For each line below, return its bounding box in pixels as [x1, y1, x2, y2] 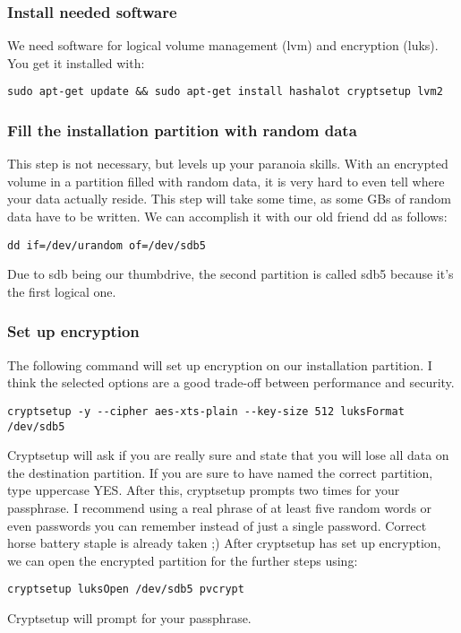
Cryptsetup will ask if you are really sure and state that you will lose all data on [7, 446, 449, 464]
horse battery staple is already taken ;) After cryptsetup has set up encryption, [7, 533, 441, 552]
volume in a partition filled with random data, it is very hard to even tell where [7, 171, 445, 190]
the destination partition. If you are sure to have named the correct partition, [7, 463, 433, 481]
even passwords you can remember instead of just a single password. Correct [7, 516, 427, 534]
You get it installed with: [7, 53, 145, 72]
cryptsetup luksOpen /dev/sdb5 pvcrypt [7, 583, 244, 596]
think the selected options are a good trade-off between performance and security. [7, 373, 455, 392]
